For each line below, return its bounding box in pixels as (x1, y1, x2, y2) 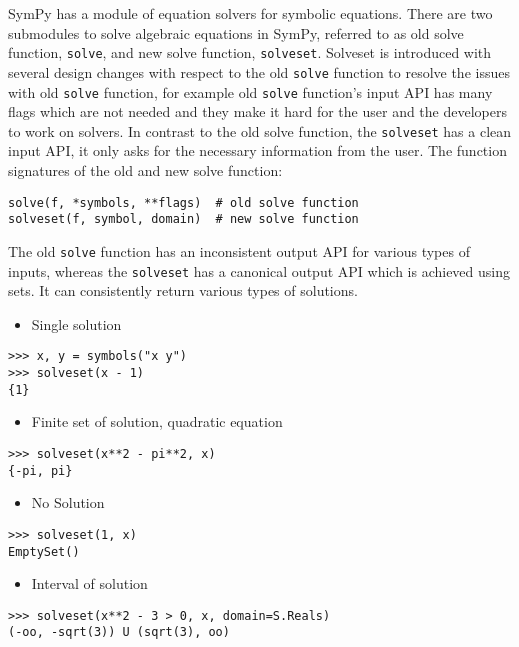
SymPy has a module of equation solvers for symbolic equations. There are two (8, 3, 493, 23)
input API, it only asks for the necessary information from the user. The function (8, 140, 507, 161)
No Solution (31, 492, 105, 513)
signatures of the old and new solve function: (8, 160, 283, 180)
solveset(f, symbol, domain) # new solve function (8, 212, 359, 227)
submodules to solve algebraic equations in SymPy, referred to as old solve (8, 22, 464, 43)
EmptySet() (8, 544, 80, 559)
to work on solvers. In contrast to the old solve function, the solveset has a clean (8, 120, 512, 141)
